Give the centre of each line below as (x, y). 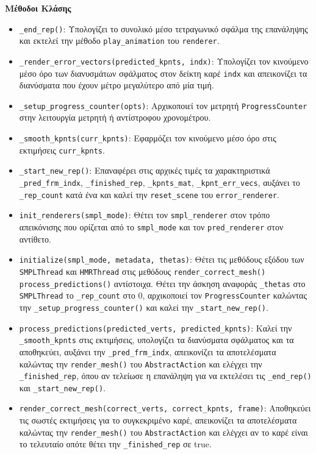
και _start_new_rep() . (62, 387)
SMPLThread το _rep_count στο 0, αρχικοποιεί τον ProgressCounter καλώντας (163, 295)
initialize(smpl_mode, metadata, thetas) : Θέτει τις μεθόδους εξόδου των (162, 259)
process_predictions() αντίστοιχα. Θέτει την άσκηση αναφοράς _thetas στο (162, 283)
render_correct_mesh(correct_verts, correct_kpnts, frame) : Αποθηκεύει (165, 408)
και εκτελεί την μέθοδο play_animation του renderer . (119, 41)
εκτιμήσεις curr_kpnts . (62, 150)
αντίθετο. (35, 239)
